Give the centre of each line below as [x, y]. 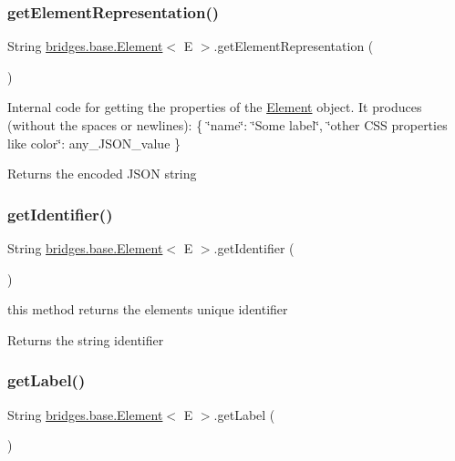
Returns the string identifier [86, 339]
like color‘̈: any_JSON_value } [94, 143]
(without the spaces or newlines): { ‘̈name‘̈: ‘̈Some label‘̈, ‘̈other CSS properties [227, 125]
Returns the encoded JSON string [102, 174]
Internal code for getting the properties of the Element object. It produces [215, 107]
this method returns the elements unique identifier [148, 309]
